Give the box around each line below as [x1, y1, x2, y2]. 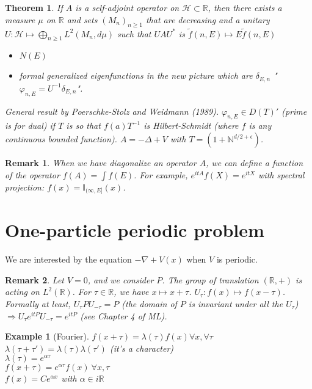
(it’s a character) [109, 341, 174, 354]
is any [249, 119, 272, 132]
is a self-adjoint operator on [75, 1, 180, 13]
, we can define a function [206, 156, 303, 169]
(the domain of [122, 297, 177, 310]
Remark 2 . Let [5, 273, 64, 286]
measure [5, 13, 35, 26]
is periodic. [216, 253, 258, 266]
